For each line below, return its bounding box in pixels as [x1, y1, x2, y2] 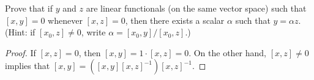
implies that [5, 59, 50, 72]
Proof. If [5, 46, 36, 59]
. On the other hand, [189, 46, 267, 59]
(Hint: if [5, 26, 36, 38]
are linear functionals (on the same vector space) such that [86, 2, 307, 14]
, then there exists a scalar [125, 13, 225, 26]
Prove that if [5, 2, 53, 14]
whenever [48, 13, 83, 26]
